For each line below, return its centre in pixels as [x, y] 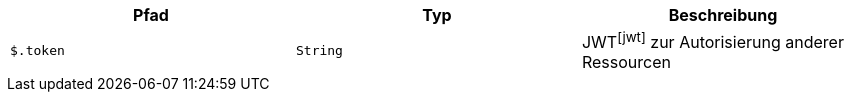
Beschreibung [723, 15]
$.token [37, 51]
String [319, 51]
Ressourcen [626, 62]
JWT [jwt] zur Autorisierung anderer [712, 41]
